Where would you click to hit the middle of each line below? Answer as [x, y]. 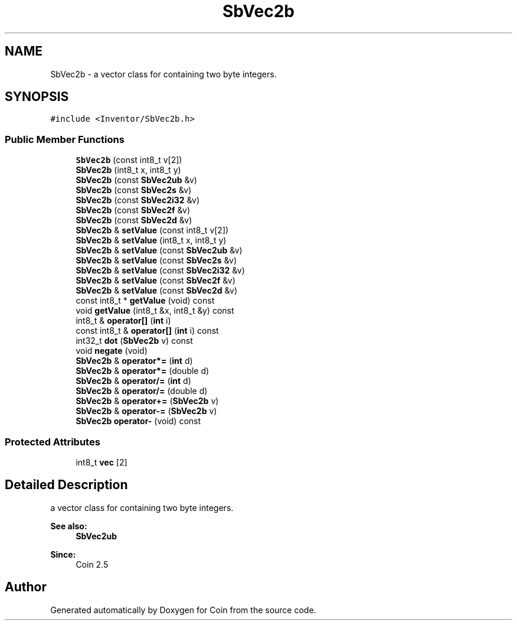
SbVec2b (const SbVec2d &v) [134, 220]
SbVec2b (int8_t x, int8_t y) [128, 170]
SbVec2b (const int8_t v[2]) [129, 160]
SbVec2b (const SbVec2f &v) [133, 210]
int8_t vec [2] [102, 462]
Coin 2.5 [92, 564]
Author [26, 587]
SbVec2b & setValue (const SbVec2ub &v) [159, 250]
